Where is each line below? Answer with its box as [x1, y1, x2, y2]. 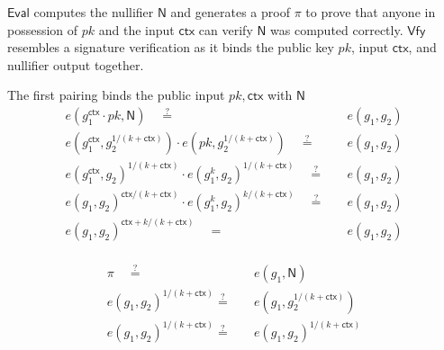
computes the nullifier [33, 3, 154, 21]
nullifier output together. [7, 55, 144, 74]
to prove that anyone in [305, 3, 436, 21]
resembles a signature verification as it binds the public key [7, 38, 334, 57]
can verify [198, 20, 253, 39]
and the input [98, 20, 175, 39]
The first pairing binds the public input [7, 85, 225, 104]
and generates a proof [170, 3, 290, 21]
